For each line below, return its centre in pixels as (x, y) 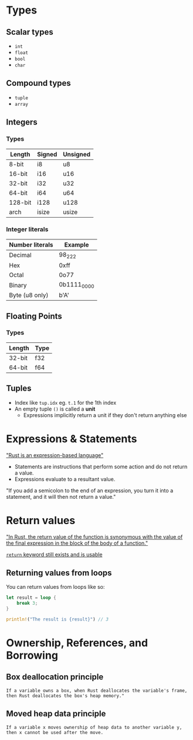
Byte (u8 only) (29, 295)
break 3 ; (27, 604)
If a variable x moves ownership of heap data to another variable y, (94, 727)
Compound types (39, 83)
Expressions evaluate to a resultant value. (65, 479)
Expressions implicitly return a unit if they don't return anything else (105, 415)
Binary (18, 285)
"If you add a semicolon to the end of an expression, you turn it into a (90, 490)
